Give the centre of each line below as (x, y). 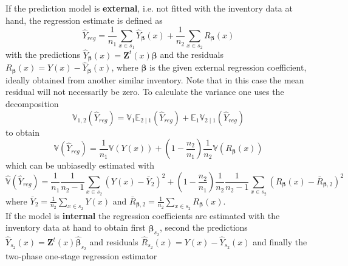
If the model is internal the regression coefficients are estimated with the (143, 215)
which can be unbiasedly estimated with (80, 165)
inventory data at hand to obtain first (76, 227)
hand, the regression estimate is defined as (84, 20)
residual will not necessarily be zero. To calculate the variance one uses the (145, 92)
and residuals (114, 242)
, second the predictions (203, 227)
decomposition (32, 103)
